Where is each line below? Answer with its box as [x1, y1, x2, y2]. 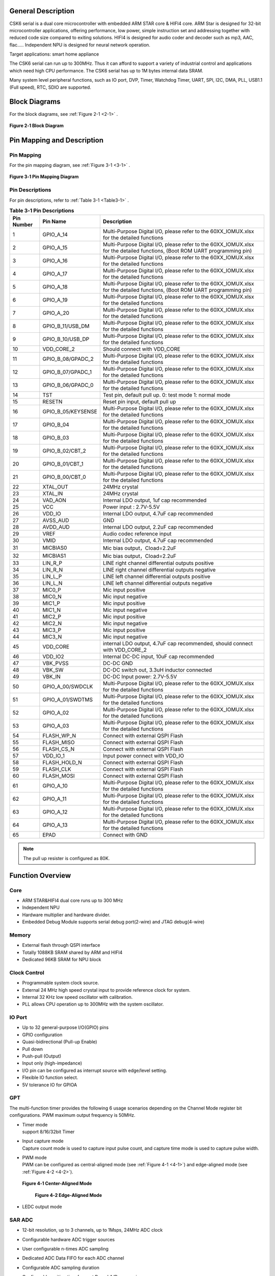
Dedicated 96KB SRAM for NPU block [22, 956, 101, 963]
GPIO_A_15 [42, 244, 68, 251]
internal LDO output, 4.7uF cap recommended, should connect [102, 640, 253, 647]
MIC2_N [42, 620, 62, 627]
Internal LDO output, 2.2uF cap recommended [102, 524, 213, 531]
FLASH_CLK [42, 766, 71, 773]
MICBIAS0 [42, 544, 67, 551]
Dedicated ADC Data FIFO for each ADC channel [22, 1255, 124, 1261]
